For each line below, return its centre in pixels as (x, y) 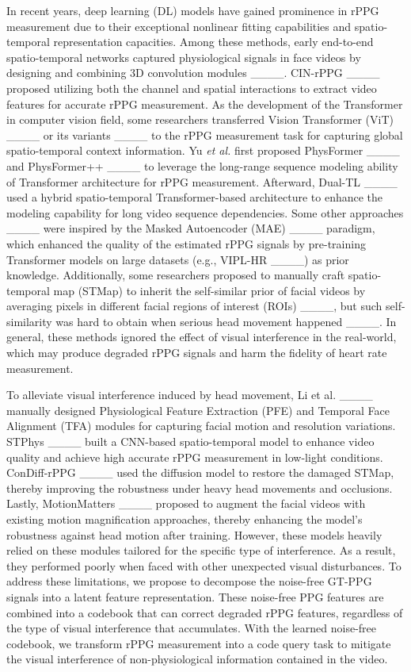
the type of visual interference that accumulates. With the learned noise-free (192, 628)
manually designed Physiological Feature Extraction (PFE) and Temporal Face (198, 410)
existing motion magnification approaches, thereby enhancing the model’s (185, 519)
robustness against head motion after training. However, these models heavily (194, 534)
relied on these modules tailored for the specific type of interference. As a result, (201, 550)
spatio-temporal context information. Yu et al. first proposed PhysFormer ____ (203, 150)
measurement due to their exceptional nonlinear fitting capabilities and (179, 26)
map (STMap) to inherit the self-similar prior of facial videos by (209, 290)
